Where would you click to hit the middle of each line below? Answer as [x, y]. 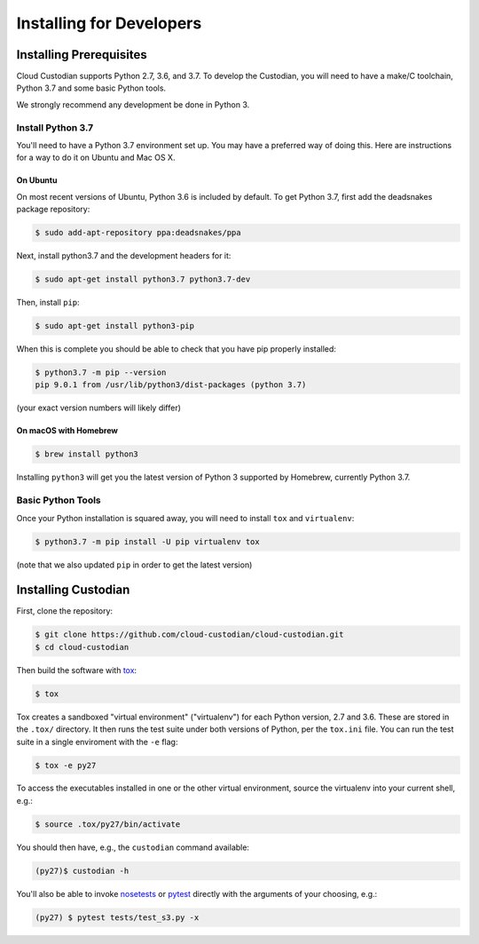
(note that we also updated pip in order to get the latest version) [134, 565]
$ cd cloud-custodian [82, 647]
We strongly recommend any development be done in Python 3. [133, 104]
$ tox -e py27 [66, 765]
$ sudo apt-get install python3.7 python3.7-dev [143, 279]
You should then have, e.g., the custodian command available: [133, 847]
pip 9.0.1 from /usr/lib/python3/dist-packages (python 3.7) [171, 385]
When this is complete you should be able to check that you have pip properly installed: [177, 349]
